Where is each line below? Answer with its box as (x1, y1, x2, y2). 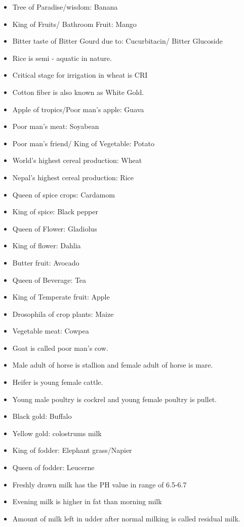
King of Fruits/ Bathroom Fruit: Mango (12, 18, 137, 29)
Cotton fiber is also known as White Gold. (12, 86, 144, 97)
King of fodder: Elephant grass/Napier (12, 445, 132, 455)
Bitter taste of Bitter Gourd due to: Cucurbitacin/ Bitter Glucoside (12, 36, 223, 46)
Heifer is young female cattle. (12, 377, 103, 387)
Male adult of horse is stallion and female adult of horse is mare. (12, 359, 213, 370)
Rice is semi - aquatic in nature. (12, 52, 112, 63)
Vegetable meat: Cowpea (12, 325, 89, 336)
